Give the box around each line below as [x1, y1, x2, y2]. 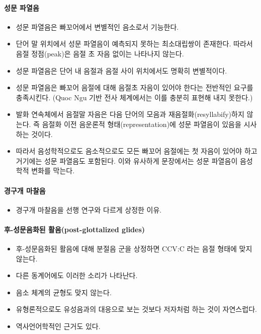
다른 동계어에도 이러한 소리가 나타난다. [16, 270, 138, 281]
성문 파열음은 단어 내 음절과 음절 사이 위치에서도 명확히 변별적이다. [16, 65, 227, 76]
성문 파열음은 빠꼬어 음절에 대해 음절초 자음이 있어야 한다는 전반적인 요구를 [16, 82, 253, 93]
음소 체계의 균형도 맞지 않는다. [16, 287, 112, 297]
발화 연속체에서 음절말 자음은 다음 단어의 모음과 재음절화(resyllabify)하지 [16, 109, 244, 119]
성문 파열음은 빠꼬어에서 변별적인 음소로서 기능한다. [16, 21, 179, 32]
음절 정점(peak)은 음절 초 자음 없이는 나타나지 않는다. [16, 48, 184, 58]
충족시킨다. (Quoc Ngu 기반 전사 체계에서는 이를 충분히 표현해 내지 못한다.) [16, 92, 253, 102]
